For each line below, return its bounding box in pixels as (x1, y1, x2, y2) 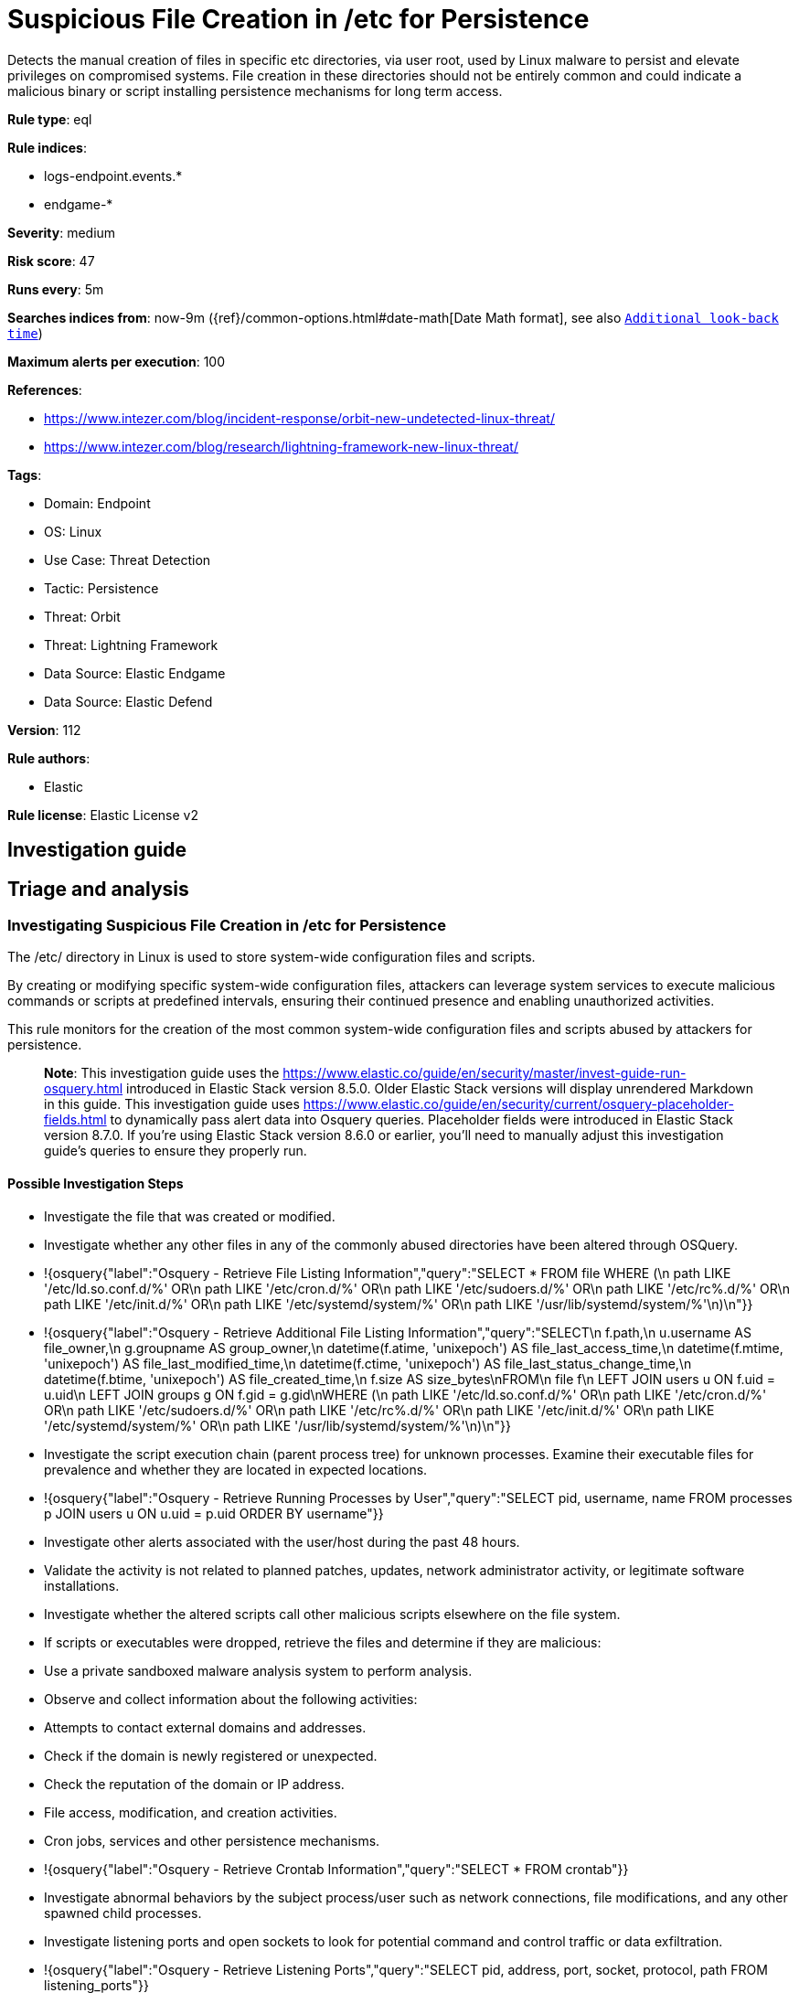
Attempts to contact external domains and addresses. (44, 1719, 367, 1735)
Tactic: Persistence (44, 580, 159, 596)
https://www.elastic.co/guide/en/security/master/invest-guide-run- (282, 1065, 687, 1082)
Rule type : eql (7, 111, 92, 127)
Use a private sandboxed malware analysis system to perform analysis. (44, 1662, 473, 1679)
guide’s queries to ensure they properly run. (44, 1143, 307, 1159)
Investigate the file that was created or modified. (44, 1208, 336, 1224)
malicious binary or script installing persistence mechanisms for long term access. (7, 82, 503, 99)
